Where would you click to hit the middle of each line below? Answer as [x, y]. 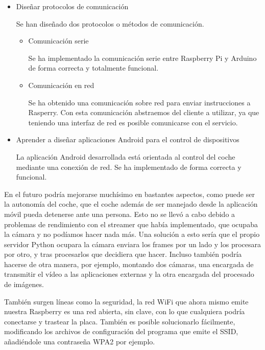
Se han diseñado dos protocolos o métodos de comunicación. [110, 23]
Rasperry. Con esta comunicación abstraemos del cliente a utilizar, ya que [144, 112]
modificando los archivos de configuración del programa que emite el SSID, [121, 331]
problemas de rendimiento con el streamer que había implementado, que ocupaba [131, 224]
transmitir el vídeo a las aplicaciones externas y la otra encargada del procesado [129, 274]
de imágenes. [24, 284]
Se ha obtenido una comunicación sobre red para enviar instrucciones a [139, 102]
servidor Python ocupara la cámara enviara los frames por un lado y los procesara [133, 244]
